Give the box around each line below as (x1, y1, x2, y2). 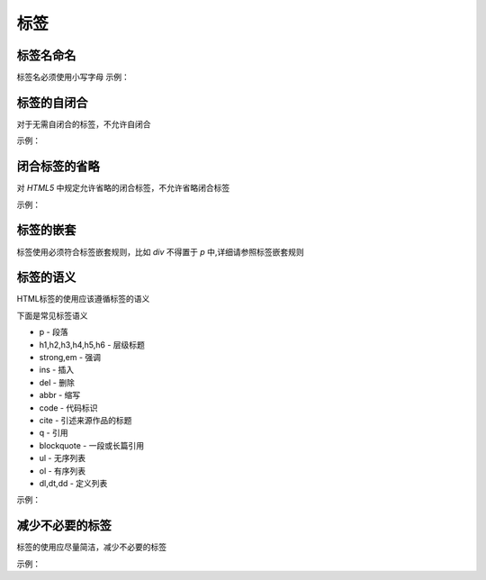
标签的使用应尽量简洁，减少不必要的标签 (16, 541, 166, 553)
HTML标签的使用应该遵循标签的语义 (16, 294, 150, 304)
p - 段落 (39, 327, 68, 338)
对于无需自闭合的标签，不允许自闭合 (16, 118, 151, 130)
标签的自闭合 (16, 95, 88, 110)
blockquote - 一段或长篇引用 (39, 440, 144, 450)
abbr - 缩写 (39, 390, 81, 401)
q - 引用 (39, 428, 68, 439)
